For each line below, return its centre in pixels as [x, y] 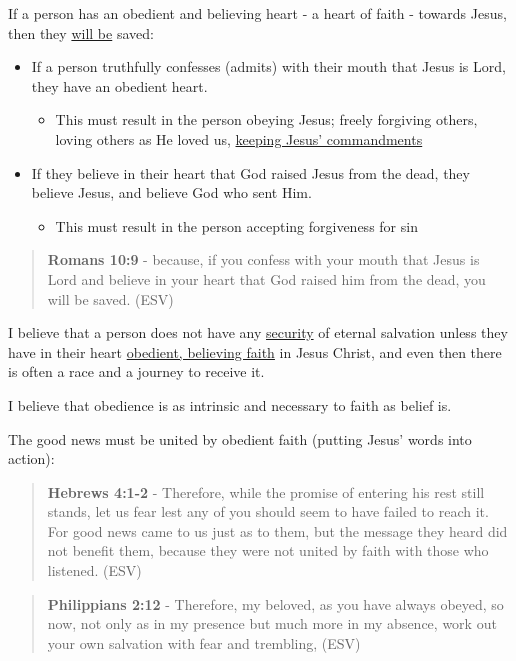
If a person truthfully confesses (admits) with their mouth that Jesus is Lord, [268, 66]
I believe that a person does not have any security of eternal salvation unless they [258, 332]
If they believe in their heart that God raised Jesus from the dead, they [250, 172]
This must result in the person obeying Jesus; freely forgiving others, [266, 119]
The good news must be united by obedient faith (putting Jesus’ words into [240, 438]
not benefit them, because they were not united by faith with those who [268, 550]
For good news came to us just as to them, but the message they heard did [277, 530]
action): [31, 458]
